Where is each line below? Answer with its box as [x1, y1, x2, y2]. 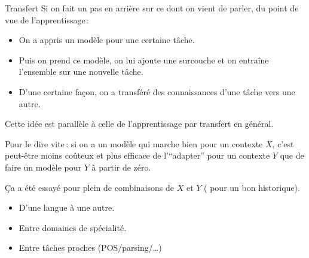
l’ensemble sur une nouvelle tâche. [19, 65, 143, 78]
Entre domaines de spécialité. [19, 221, 127, 233]
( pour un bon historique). [204, 181, 300, 193]
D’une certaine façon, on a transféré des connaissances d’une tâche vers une [19, 85, 295, 98]
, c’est [272, 137, 294, 150]
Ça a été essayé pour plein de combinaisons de [5, 181, 175, 193]
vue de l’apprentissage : [5, 13, 89, 26]
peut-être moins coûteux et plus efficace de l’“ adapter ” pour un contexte [5, 149, 270, 162]
